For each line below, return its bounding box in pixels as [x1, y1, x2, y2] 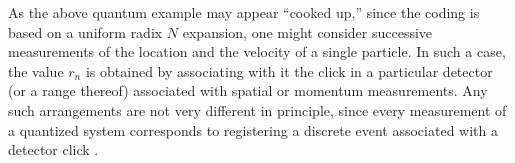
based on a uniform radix [8, 21, 163, 42]
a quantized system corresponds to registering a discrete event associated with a [8, 119, 498, 140]
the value [8, 60, 64, 81]
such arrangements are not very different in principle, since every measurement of [8, 99, 507, 120]
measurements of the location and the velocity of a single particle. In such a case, [8, 41, 506, 62]
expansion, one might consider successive [182, 21, 433, 42]
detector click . [8, 139, 99, 160]
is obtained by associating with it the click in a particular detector [85, 60, 493, 81]
